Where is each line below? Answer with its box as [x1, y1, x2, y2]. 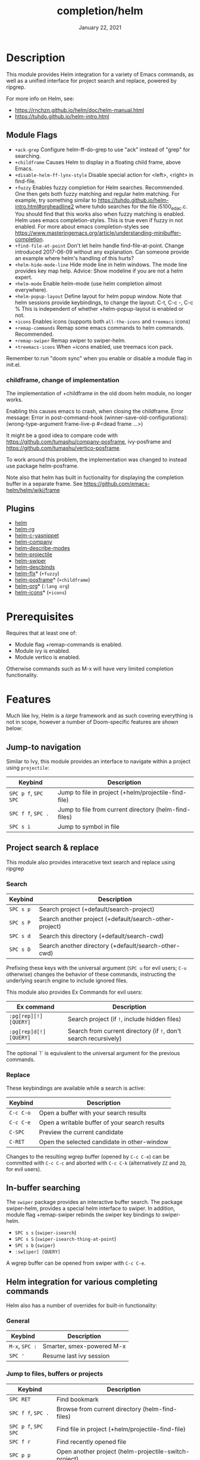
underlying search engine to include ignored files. [6, 977, 128, 984]
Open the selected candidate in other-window [39, 1137, 168, 1146]
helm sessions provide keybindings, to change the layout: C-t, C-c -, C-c [14, 299, 193, 306]
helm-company [14, 538, 52, 545]
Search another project [39, 915, 104, 924]
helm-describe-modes [14, 545, 70, 552]
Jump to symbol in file [57, 823, 120, 831]
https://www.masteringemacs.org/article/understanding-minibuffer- [14, 229, 182, 236]
